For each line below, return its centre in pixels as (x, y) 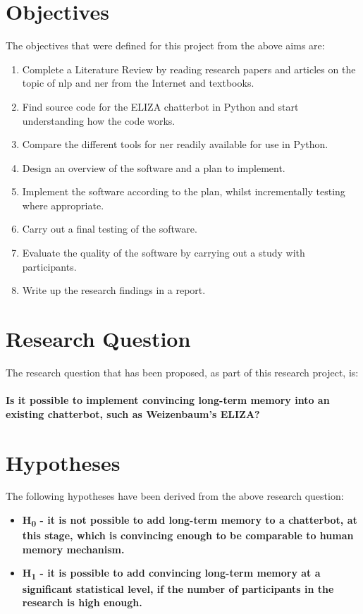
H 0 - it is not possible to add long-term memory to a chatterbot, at (190, 521)
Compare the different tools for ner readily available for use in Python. (175, 144)
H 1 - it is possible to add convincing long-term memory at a (171, 574)
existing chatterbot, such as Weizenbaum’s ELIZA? (133, 413)
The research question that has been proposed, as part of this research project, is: (182, 372)
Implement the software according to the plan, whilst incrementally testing (184, 191)
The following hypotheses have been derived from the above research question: (175, 496)
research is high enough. (82, 602)
